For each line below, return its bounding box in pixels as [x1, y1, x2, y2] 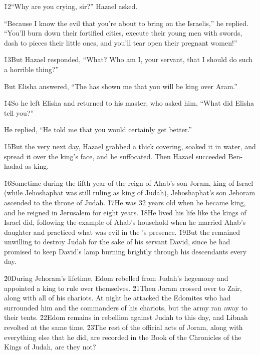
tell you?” [4, 107, 34, 118]
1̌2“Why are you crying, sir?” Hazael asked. [4, 1, 138, 11]
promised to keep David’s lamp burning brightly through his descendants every [4, 246, 247, 256]
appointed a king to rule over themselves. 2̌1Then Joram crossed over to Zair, [4, 282, 242, 293]
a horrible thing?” [4, 64, 59, 74]
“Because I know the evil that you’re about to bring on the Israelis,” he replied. [4, 18, 248, 28]
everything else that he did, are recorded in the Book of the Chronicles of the [4, 331, 241, 342]
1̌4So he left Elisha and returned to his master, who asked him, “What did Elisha [4, 98, 254, 108]
